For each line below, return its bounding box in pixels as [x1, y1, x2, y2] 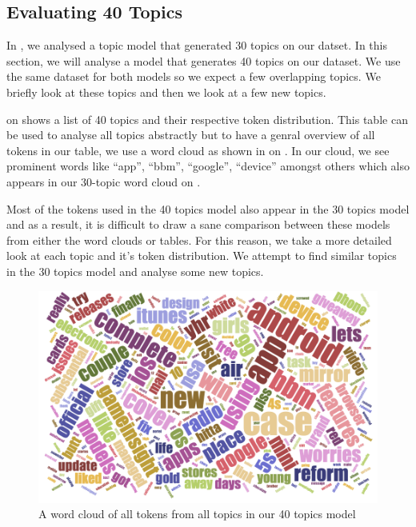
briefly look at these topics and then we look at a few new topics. [6, 83, 326, 100]
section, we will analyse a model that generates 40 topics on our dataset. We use [6, 52, 401, 69]
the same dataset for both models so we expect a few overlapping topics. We [6, 68, 381, 85]
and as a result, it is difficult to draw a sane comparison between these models [6, 216, 390, 233]
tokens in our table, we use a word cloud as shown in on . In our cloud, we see [6, 142, 390, 158]
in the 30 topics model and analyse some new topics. [6, 262, 264, 279]
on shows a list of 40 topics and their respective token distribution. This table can [6, 110, 408, 127]
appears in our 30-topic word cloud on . [6, 173, 201, 190]
